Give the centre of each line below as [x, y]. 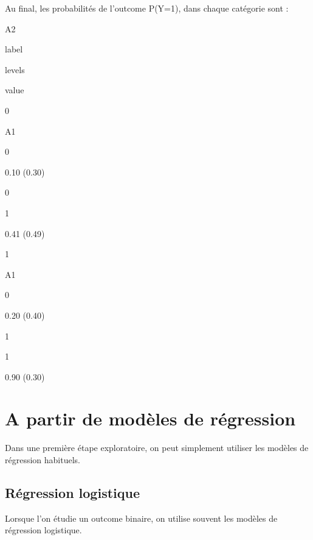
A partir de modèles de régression [150, 418]
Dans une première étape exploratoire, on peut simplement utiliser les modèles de [157, 448]
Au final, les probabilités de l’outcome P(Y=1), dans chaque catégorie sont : [147, 8]
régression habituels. [43, 460]
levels [15, 69]
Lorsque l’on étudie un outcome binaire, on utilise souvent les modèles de [141, 518]
